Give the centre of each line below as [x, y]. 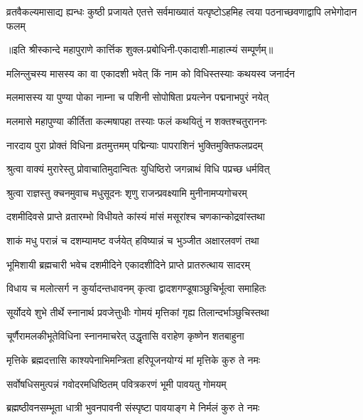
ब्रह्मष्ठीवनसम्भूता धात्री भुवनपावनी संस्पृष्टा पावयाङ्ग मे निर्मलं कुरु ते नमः [133, 408]
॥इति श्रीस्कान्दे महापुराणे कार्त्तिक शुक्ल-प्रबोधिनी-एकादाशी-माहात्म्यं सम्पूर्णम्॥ [140, 49]
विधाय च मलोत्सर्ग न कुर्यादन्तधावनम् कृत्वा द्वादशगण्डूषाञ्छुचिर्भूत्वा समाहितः [136, 288]
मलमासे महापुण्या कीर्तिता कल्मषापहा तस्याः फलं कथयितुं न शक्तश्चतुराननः [137, 120]
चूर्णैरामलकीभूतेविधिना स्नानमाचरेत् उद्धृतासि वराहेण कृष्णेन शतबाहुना [125, 336]
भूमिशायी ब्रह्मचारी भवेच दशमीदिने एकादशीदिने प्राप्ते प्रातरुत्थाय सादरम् [128, 264]
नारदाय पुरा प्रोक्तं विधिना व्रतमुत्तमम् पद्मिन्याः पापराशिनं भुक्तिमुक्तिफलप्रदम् [135, 145]
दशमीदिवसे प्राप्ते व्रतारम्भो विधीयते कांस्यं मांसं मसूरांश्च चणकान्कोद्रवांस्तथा [136, 216]
